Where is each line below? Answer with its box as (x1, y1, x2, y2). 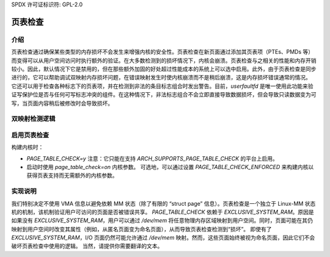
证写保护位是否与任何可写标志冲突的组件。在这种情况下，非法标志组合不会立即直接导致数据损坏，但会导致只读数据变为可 (11, 91, 317, 98)
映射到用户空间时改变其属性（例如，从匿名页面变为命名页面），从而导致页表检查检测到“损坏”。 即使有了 (11, 225, 272, 233)
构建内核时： (11, 143, 44, 151)
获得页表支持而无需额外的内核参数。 (26, 172, 118, 179)
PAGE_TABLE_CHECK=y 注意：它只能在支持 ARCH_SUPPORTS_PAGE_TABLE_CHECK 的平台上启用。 (26, 154, 278, 162)
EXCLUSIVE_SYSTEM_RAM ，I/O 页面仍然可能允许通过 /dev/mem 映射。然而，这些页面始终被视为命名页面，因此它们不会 (11, 234, 315, 241)
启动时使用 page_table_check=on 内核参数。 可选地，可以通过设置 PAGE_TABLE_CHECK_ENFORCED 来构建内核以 (26, 163, 314, 170)
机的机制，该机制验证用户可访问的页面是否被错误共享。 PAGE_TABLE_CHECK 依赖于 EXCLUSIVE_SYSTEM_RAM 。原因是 (11, 208, 314, 215)
